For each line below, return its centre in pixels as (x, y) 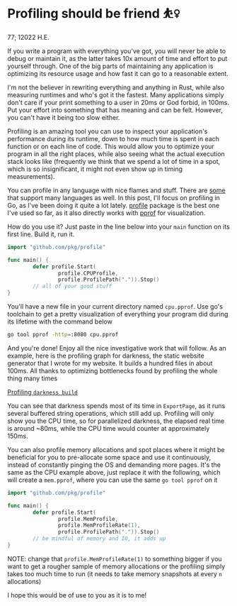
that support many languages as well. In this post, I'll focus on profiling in (114, 197)
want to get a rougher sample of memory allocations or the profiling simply (116, 566)
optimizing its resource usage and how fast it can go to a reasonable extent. (118, 73)
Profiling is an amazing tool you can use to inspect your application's (108, 131)
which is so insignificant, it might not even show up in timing (95, 169)
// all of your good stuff (73, 287)
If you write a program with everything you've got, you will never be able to (117, 51)
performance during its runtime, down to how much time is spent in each (113, 138)
